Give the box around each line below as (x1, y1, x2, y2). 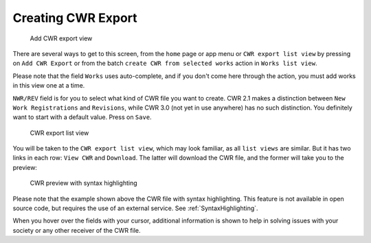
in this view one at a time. (12, 81, 85, 90)
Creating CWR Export (12, 10, 137, 25)
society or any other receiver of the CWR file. (12, 226, 141, 234)
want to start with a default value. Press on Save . (12, 113, 152, 121)
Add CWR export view (30, 34, 93, 42)
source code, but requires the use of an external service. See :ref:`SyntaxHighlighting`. (12, 204, 258, 212)
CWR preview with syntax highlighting (30, 179, 137, 188)
